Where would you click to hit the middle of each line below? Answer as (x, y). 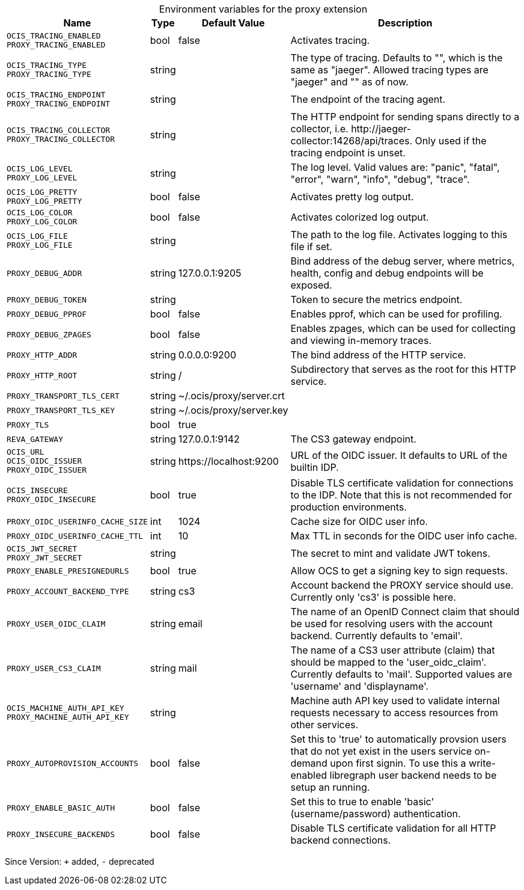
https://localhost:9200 (228, 461)
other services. (324, 725)
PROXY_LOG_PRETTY (44, 201)
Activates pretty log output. (352, 197)
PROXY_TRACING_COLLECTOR (61, 139)
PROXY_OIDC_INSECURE (51, 499)
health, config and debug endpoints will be (387, 273)
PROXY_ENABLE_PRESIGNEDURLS (68, 571)
